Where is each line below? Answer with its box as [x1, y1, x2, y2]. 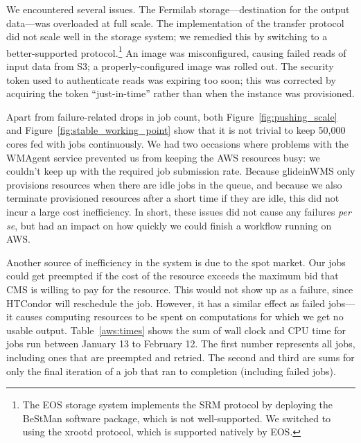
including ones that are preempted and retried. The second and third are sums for [6, 349, 355, 364]
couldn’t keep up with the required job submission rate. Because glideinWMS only [6, 164, 355, 178]
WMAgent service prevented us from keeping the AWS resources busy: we [6, 150, 320, 164]
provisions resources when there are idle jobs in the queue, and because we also [6, 177, 342, 191]
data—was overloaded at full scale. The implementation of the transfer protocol [6, 15, 344, 30]
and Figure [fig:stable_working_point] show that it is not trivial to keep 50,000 [6, 123, 346, 137]
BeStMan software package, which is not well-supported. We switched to [22, 410, 331, 425]
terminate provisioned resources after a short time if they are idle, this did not [6, 191, 340, 205]
